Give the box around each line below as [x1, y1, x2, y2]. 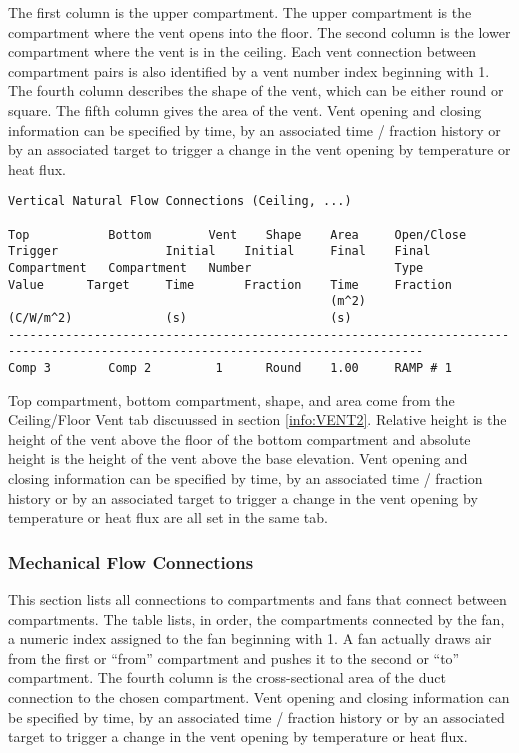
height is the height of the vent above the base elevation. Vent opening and [8, 448, 468, 469]
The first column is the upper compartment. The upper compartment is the [8, 2, 472, 22]
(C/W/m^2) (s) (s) [8, 310, 352, 325]
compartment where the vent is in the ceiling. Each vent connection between [8, 41, 477, 62]
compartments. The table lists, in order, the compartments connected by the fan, [8, 608, 505, 629]
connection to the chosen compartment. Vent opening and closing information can [8, 686, 510, 707]
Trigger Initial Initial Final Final [8, 244, 431, 259]
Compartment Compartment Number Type [8, 260, 424, 275]
